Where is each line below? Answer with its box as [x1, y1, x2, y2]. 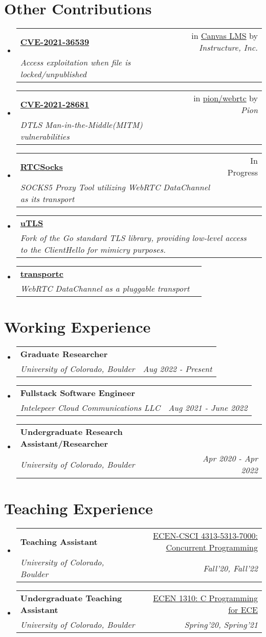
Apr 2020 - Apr [202, 452, 258, 465]
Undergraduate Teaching [20, 592, 122, 604]
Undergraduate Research [20, 426, 123, 438]
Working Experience [4, 316, 151, 337]
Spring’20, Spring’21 [184, 619, 258, 631]
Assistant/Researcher [20, 437, 108, 450]
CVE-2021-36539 [20, 35, 90, 48]
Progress [227, 166, 258, 179]
